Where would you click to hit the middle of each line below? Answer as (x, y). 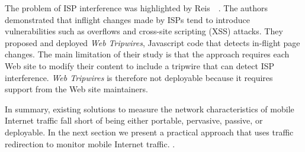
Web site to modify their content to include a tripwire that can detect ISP (139, 65)
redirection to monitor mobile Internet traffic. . (90, 143)
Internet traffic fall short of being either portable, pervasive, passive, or (134, 120)
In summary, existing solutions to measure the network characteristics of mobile (150, 109)
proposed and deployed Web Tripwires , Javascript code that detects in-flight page (152, 42)
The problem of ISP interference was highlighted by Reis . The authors (137, 8)
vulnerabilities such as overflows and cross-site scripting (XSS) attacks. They (144, 31)
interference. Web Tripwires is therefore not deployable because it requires (139, 77)
